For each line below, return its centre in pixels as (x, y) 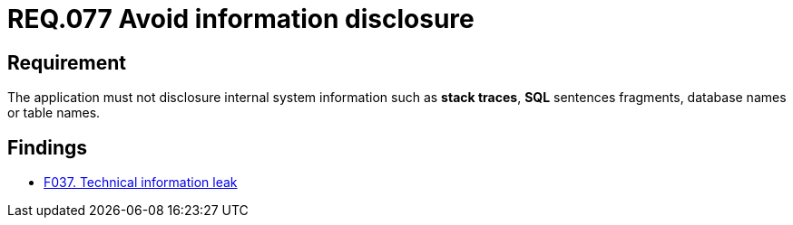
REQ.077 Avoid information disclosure (241, 19)
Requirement (67, 62)
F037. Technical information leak (141, 183)
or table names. (54, 113)
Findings (48, 147)
